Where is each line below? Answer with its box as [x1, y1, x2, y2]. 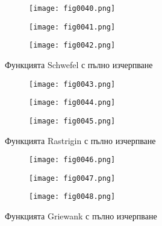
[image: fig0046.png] [29, 155, 116, 165]
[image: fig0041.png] [29, 22, 116, 31]
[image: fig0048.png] [29, 192, 116, 201]
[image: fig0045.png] [29, 116, 116, 125]
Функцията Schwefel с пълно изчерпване [5, 58, 153, 71]
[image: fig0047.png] [29, 174, 116, 183]
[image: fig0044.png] [29, 98, 116, 107]
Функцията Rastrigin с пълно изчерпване [5, 134, 156, 146]
